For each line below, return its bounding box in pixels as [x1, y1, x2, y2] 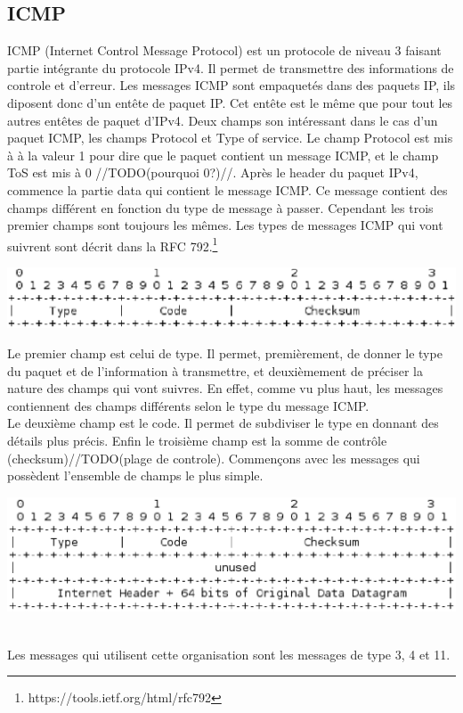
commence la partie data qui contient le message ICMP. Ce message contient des [7, 180, 448, 199]
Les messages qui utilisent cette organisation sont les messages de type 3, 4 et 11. [7, 644, 451, 663]
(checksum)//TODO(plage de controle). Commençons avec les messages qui [7, 448, 420, 467]
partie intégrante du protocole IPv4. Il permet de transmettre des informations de [7, 58, 454, 77]
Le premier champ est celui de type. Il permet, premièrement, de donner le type [7, 343, 443, 362]
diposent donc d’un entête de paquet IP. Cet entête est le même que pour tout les [7, 93, 453, 111]
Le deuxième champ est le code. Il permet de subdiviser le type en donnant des [7, 414, 439, 432]
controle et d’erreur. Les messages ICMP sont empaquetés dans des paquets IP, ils [7, 76, 456, 94]
